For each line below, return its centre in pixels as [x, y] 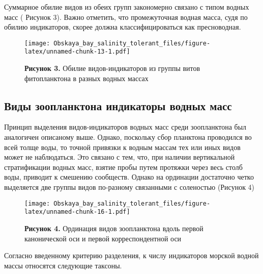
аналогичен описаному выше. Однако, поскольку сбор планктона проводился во [128, 137]
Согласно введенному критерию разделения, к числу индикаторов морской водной [131, 255]
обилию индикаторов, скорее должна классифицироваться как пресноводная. [123, 27]
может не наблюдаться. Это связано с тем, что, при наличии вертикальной [120, 157]
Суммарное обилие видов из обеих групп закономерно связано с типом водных [127, 7]
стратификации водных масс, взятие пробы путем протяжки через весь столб [123, 167]
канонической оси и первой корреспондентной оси [103, 238]
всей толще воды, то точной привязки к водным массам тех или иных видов [122, 147]
